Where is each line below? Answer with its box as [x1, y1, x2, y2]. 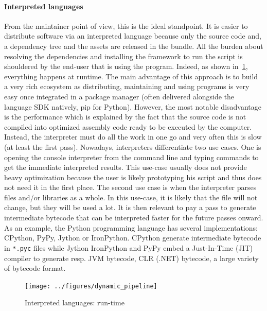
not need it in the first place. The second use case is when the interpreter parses [4, 182, 257, 193]
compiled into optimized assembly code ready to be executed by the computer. [4, 121, 252, 132]
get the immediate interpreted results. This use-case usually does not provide [4, 162, 247, 172]
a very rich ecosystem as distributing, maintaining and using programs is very [4, 81, 250, 92]
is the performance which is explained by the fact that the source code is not [4, 111, 246, 122]
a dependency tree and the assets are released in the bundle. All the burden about [4, 40, 263, 51]
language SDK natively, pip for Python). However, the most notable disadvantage [4, 101, 261, 112]
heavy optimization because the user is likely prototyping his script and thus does [4, 171, 262, 182]
